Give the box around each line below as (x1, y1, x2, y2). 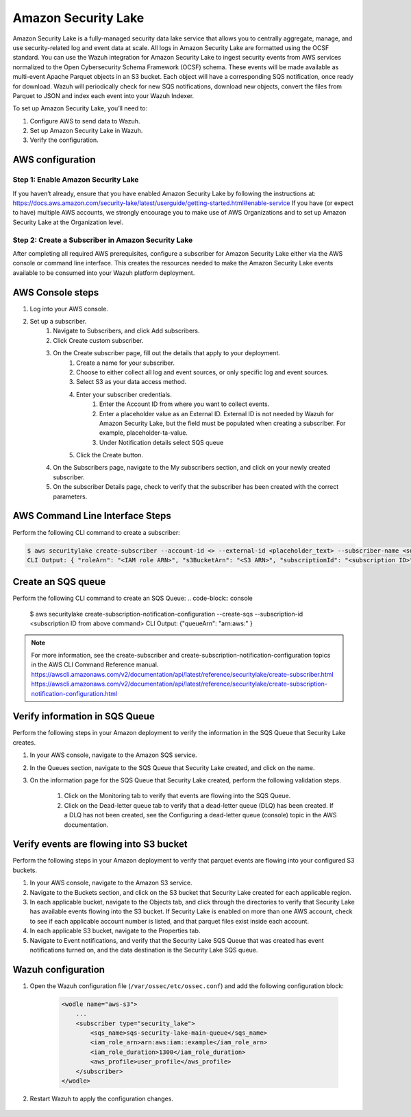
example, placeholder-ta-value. (99, 429, 188, 437)
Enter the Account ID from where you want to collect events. (99, 400, 270, 408)
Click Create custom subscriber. (53, 336, 144, 344)
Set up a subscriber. (29, 317, 87, 325)
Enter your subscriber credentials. (76, 390, 173, 398)
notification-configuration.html (31, 689, 118, 697)
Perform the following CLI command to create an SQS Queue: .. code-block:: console (12, 594, 253, 603)
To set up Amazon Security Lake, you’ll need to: (12, 104, 148, 112)
